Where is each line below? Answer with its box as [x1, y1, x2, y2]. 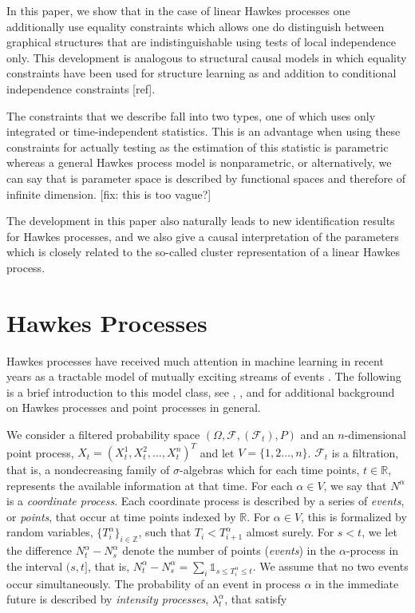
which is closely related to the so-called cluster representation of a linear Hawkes [6, 243, 400, 260]
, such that [138, 524, 192, 540]
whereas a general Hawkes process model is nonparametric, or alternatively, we [6, 154, 392, 171]
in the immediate [315, 575, 399, 591]
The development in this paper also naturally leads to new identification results [6, 212, 395, 229]
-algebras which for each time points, [180, 461, 360, 478]
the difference [6, 542, 73, 559]
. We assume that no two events [252, 557, 409, 574]
